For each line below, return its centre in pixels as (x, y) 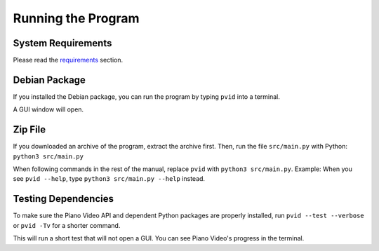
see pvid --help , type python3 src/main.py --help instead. (109, 179)
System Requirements (62, 43)
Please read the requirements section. (68, 60)
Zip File (29, 130)
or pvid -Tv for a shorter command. (67, 225)
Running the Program (76, 18)
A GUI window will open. (48, 109)
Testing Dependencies (63, 199)
